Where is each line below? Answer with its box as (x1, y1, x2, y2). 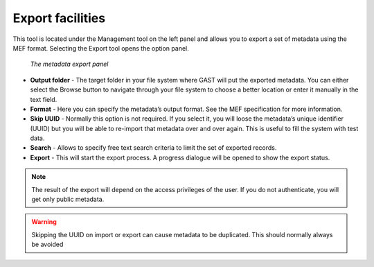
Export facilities (12, 10, 106, 26)
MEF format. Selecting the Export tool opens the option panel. (12, 44, 190, 52)
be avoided (31, 240, 64, 249)
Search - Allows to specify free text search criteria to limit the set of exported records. (30, 144, 277, 152)
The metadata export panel (30, 60, 109, 69)
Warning (31, 218, 57, 226)
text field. (30, 95, 57, 103)
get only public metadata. (31, 195, 105, 204)
